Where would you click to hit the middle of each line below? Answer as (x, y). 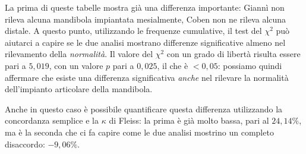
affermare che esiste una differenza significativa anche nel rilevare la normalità (147, 77)
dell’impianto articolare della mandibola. (79, 89)
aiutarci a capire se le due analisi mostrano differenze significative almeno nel (145, 42)
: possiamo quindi (250, 65)
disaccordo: (25, 144)
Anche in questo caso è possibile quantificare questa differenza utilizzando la (144, 109)
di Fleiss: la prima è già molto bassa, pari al (189, 120)
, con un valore (76, 65)
